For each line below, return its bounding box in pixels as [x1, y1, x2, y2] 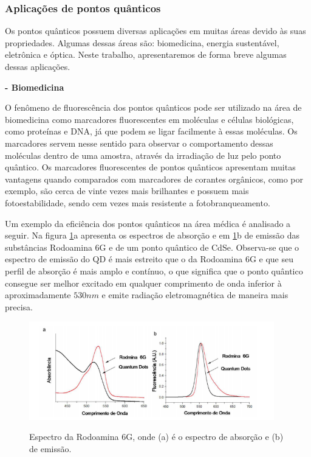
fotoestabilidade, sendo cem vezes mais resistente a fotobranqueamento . [5, 196, 270, 209]
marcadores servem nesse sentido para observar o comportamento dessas [5, 136, 273, 149]
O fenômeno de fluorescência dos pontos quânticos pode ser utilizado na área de [5, 101, 302, 114]
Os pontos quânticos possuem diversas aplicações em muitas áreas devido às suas [5, 24, 306, 37]
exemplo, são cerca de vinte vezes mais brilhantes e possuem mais [5, 184, 249, 197]
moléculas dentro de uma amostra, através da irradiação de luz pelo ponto [5, 148, 281, 161]
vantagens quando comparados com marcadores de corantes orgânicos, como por [5, 172, 303, 185]
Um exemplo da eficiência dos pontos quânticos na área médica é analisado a [5, 217, 291, 229]
